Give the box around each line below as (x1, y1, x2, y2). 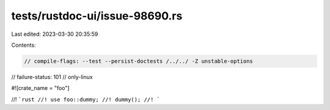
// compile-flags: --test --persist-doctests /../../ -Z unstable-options (24, 58, 254, 64)
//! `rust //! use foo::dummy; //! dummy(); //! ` (11, 95, 160, 103)
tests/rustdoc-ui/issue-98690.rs (11, 9, 183, 22)
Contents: (11, 41, 36, 49)
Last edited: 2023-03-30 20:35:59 (11, 30, 98, 38)
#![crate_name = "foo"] (11, 84, 70, 92)
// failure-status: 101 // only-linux (11, 73, 93, 80)
